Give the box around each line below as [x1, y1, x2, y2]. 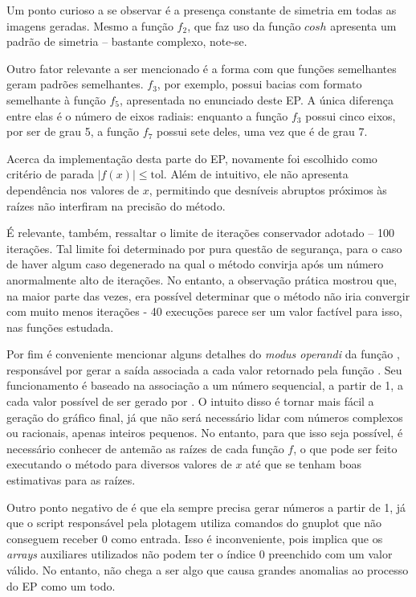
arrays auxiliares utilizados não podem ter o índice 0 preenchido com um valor [6, 546, 393, 562]
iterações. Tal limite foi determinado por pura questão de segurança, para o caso [6, 239, 402, 256]
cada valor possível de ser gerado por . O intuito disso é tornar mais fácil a [6, 393, 374, 410]
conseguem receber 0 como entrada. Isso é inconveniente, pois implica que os [6, 530, 383, 546]
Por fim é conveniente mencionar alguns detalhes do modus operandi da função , [6, 346, 400, 362]
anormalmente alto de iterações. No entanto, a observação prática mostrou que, [6, 271, 398, 288]
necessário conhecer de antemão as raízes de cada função [6, 440, 284, 456]
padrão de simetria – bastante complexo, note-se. [6, 33, 247, 50]
